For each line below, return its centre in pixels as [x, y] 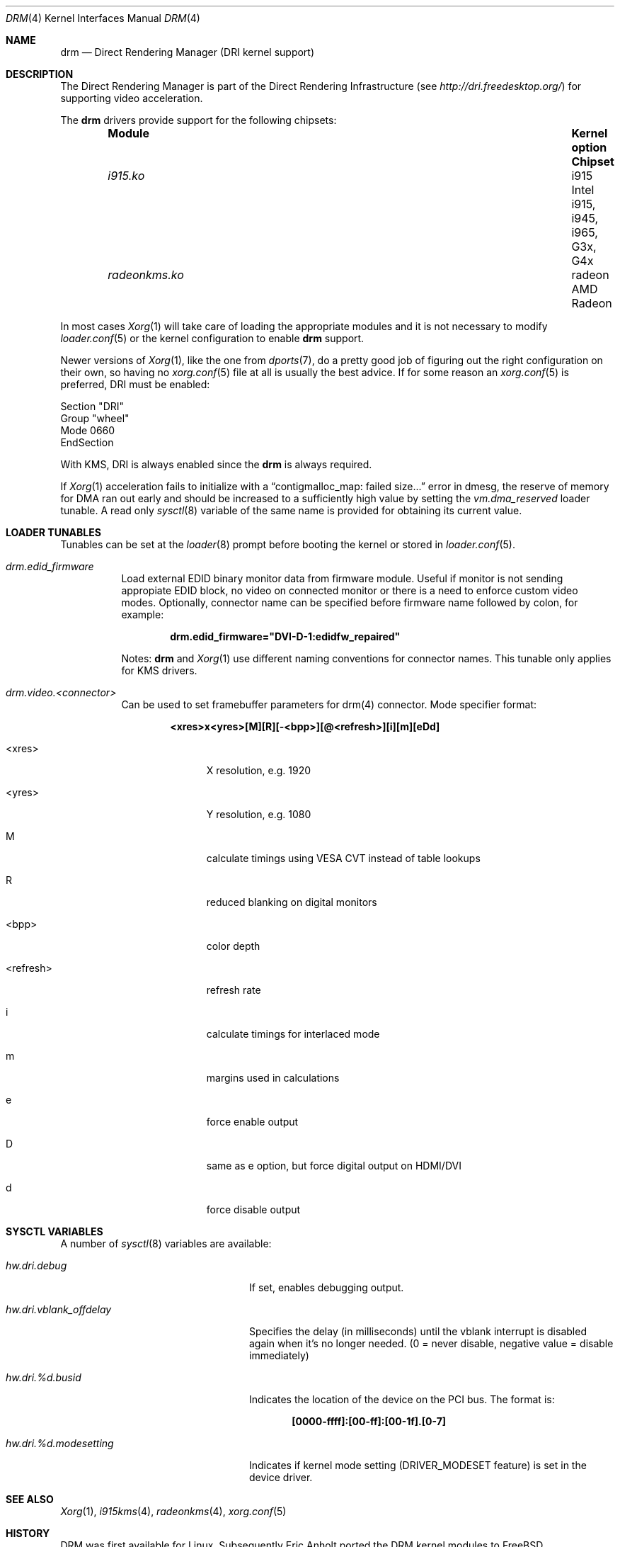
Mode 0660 [88, 430]
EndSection [87, 442]
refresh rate [234, 990]
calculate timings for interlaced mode [293, 1034]
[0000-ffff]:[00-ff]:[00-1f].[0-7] [369, 1421]
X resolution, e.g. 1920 [259, 770]
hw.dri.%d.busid [44, 1377]
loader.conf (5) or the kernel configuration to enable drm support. [212, 338]
